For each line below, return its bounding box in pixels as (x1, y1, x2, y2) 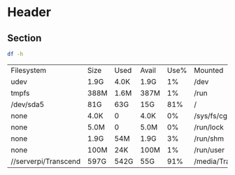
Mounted (193, 65, 224, 75)
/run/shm (193, 134, 225, 143)
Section (7, 32, 42, 44)
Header (7, 4, 51, 20)
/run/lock (193, 122, 224, 132)
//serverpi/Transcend (10, 156, 81, 166)
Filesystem (10, 65, 47, 75)
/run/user (193, 145, 225, 155)
